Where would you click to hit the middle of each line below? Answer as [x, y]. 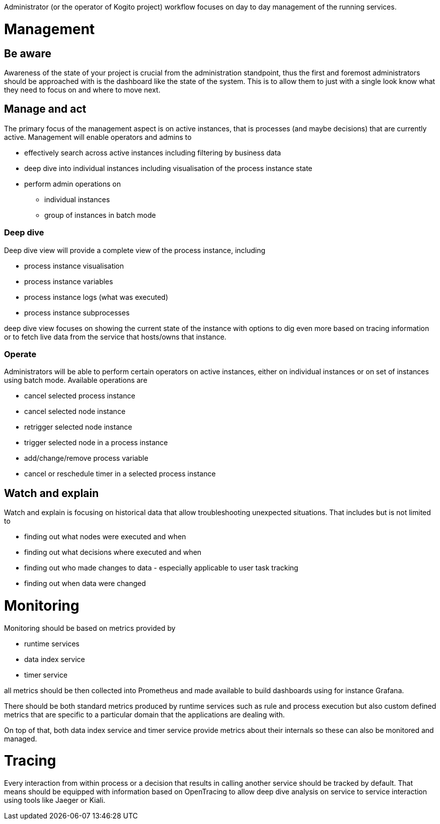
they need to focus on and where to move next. [82, 90]
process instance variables [69, 281]
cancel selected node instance [75, 411]
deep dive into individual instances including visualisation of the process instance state [168, 168]
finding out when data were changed [85, 584]
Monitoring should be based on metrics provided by [90, 628]
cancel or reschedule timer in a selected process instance [120, 474]
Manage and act [45, 109]
